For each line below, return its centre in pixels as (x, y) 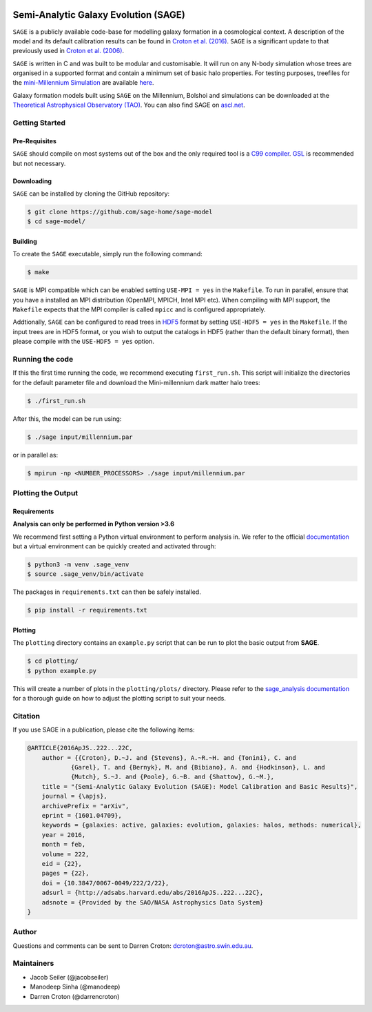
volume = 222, (65, 854)
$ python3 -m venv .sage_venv (78, 565)
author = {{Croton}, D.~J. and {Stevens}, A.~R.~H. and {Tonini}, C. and (169, 757)
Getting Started (39, 123)
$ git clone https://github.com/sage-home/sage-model (120, 211)
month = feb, (64, 845)
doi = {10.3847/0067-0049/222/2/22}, (105, 883)
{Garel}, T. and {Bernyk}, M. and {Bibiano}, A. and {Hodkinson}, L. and (198, 767)
